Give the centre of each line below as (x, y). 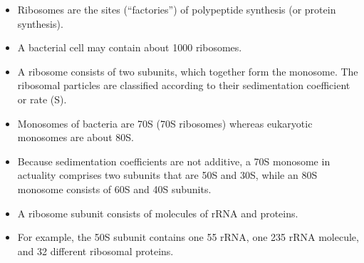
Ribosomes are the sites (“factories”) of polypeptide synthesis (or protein (177, 9)
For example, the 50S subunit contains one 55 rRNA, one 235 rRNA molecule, (188, 237)
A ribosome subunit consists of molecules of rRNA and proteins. (158, 213)
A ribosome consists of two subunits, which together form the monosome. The (188, 71)
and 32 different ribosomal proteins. (95, 251)
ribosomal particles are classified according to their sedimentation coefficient (184, 85)
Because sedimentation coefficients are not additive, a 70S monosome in (174, 161)
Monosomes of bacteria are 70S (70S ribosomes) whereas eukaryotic (165, 123)
